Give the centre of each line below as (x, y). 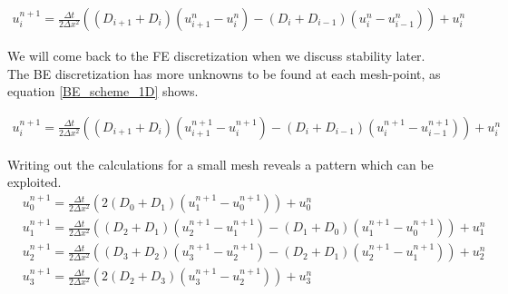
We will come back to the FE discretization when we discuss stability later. (216, 56)
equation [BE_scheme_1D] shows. (103, 91)
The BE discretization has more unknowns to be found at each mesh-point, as (224, 73)
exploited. (34, 182)
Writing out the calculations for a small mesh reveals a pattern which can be (220, 164)
